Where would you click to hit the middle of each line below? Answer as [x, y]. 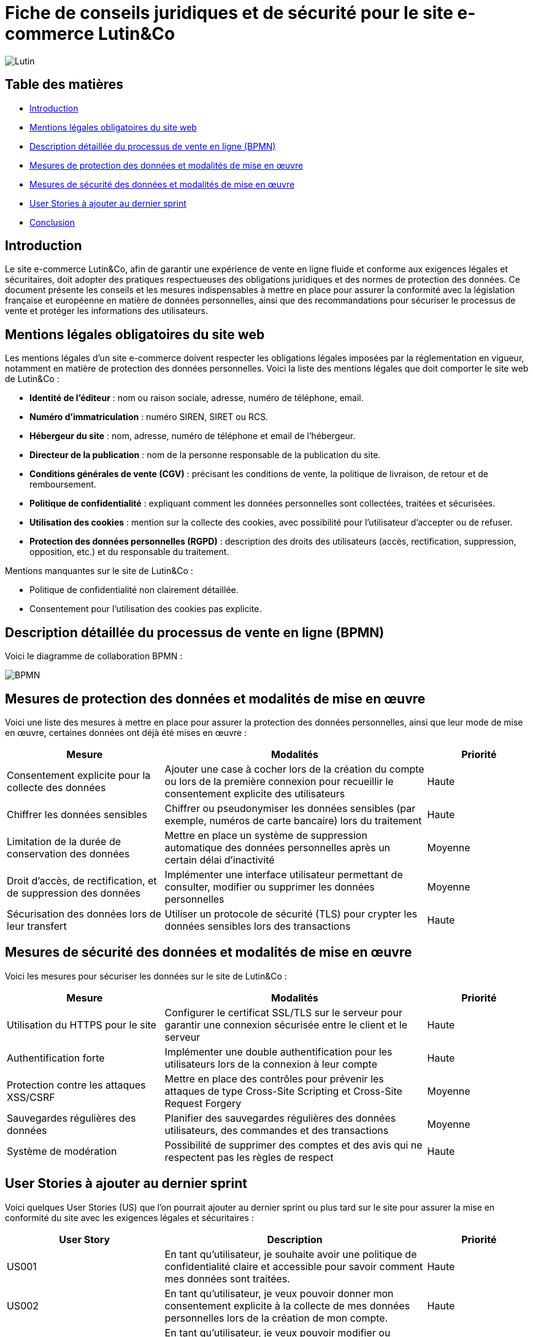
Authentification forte [56, 1058]
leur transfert [37, 926]
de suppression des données [74, 893]
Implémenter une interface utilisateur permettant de [284, 874]
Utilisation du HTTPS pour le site [82, 1025]
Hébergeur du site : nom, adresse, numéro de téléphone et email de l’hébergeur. [193, 436]
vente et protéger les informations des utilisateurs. [107, 311]
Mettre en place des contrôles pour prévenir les [274, 1078]
